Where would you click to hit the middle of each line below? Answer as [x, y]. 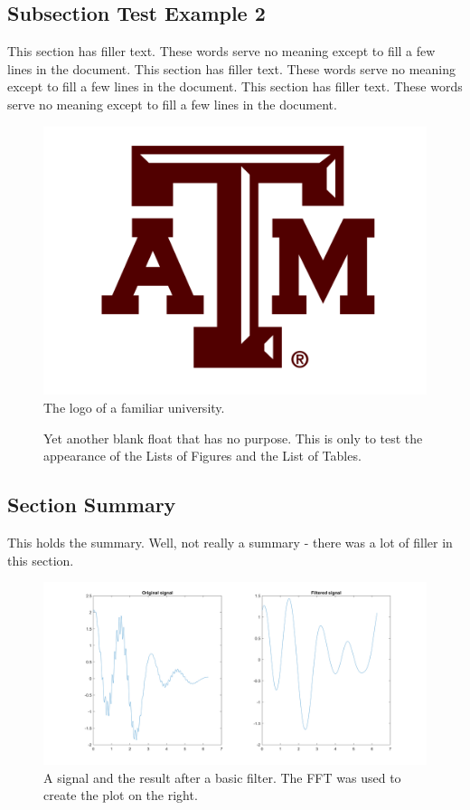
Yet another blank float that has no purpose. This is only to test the [233, 438]
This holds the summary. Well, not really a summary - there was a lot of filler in [230, 542]
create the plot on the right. [121, 795]
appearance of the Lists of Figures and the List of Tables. [202, 456]
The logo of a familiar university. [134, 407]
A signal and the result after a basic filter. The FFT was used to [222, 777]
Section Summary [92, 505]
